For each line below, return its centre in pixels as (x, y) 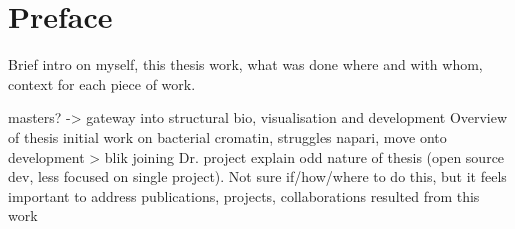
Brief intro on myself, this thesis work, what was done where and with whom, (245, 64)
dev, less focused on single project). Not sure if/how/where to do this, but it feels (257, 176)
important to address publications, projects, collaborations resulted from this (244, 195)
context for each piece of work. (102, 83)
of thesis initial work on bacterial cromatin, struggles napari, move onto (227, 136)
